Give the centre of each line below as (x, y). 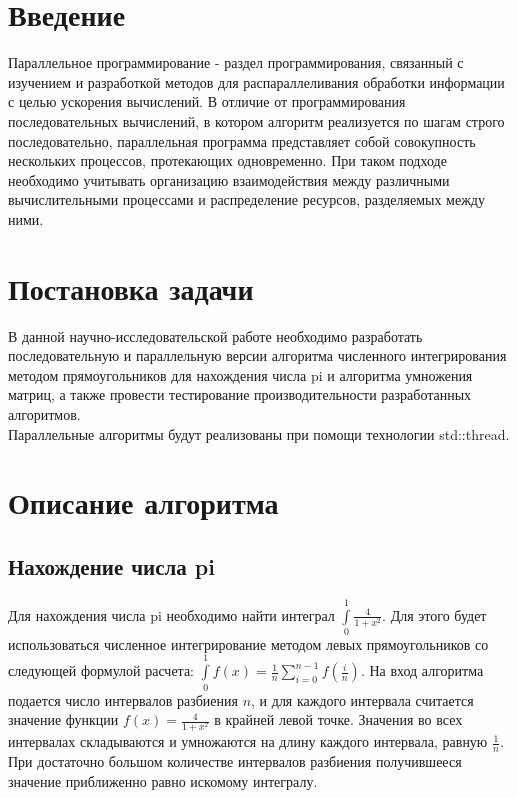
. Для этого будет (434, 614)
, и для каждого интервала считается (362, 699)
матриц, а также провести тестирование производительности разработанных (240, 394)
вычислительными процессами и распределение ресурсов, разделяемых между (246, 199)
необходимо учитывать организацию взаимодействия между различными (229, 179)
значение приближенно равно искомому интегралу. (163, 780)
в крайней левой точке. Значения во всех (338, 719)
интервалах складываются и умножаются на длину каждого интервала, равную (248, 741)
